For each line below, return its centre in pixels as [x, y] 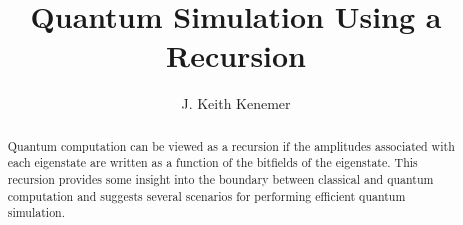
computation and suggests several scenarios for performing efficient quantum [206, 195]
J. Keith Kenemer [236, 103]
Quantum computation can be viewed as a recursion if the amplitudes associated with [231, 145]
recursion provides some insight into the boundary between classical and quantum [220, 179]
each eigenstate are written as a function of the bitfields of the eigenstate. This [212, 162]
